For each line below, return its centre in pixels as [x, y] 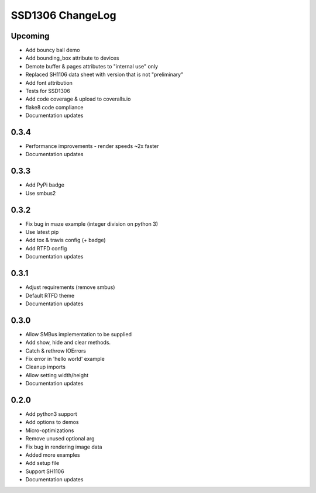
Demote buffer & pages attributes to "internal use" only [92, 66]
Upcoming [30, 36]
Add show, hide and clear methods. [68, 343]
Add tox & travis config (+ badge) [66, 240]
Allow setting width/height [57, 375]
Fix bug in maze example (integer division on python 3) [92, 224]
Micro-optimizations [50, 430]
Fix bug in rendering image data [64, 447]
